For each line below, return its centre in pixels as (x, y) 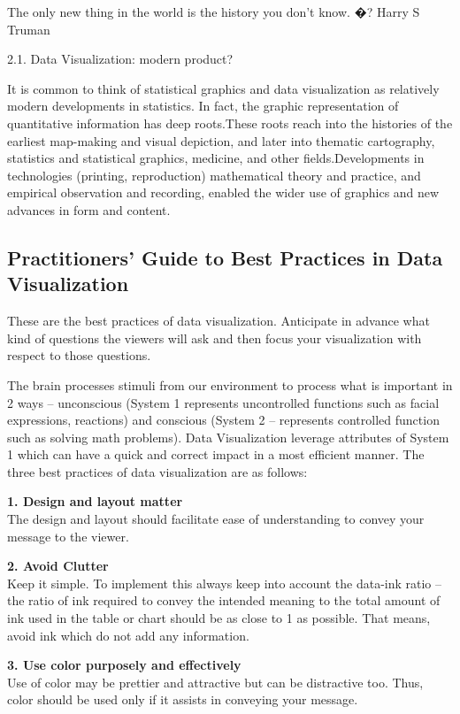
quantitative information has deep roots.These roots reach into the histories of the (230, 123)
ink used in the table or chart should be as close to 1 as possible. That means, (219, 618)
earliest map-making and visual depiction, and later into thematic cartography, (221, 140)
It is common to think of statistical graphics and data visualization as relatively (223, 88)
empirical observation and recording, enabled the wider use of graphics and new (223, 192)
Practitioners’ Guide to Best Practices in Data (225, 257)
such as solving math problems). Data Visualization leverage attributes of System (228, 437)
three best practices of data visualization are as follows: (157, 471)
